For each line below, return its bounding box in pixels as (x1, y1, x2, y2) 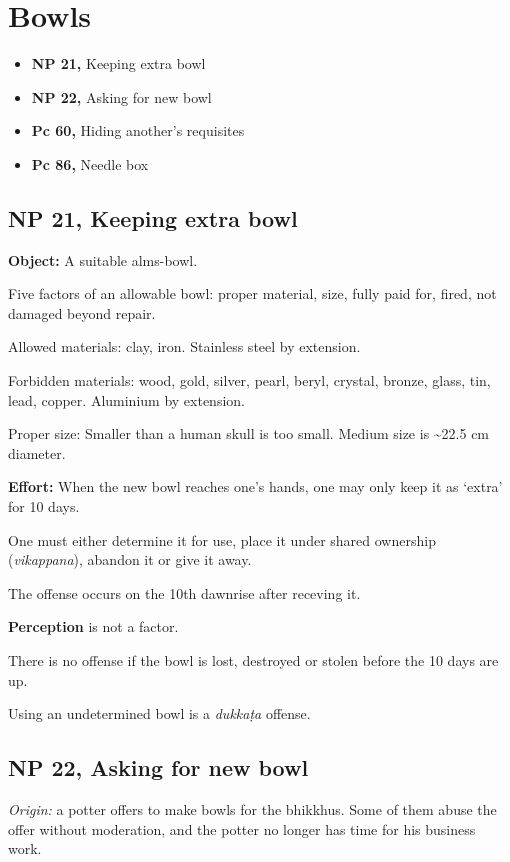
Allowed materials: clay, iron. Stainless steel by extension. (8, 336, 361, 357)
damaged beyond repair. (8, 302, 156, 323)
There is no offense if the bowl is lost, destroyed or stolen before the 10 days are (8, 650, 499, 671)
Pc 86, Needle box (31, 153, 149, 174)
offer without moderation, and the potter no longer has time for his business (8, 818, 476, 839)
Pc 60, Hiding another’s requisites (31, 120, 245, 141)
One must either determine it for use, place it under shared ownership (8, 529, 436, 550)
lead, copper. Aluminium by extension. (8, 389, 245, 410)
